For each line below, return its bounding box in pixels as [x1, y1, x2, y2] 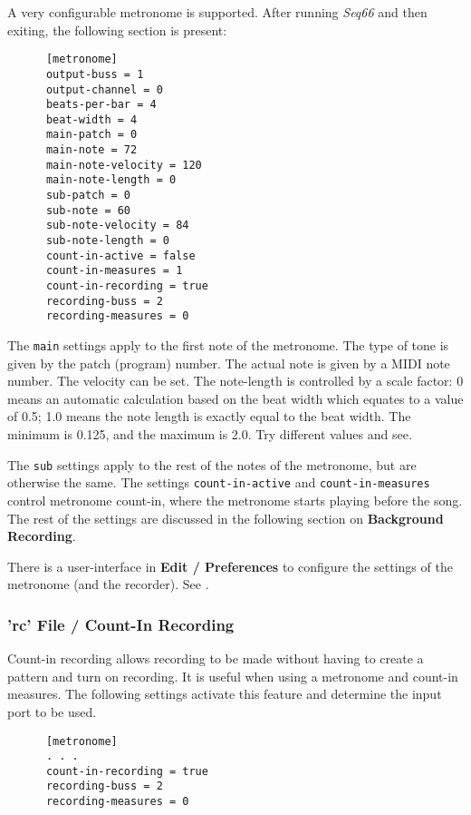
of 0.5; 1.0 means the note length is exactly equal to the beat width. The [7, 407, 411, 426]
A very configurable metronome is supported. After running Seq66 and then [7, 3, 428, 21]
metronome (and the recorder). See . [7, 574, 209, 594]
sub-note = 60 [45, 203, 131, 217]
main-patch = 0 [45, 128, 138, 142]
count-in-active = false [45, 249, 196, 262]
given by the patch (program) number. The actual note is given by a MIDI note [7, 353, 450, 372]
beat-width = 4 [45, 113, 138, 126]
